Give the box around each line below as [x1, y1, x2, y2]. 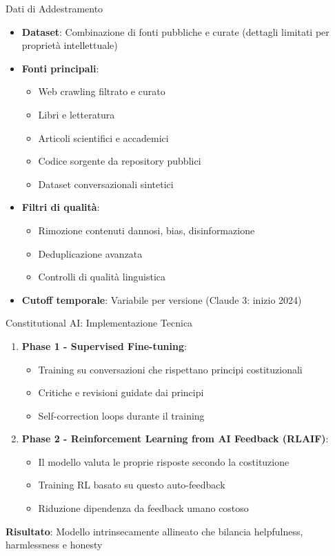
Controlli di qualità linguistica [38, 269, 166, 284]
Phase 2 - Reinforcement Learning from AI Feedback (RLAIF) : [21, 431, 329, 446]
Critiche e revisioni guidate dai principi [38, 385, 204, 400]
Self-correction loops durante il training [38, 408, 205, 422]
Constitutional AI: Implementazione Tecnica [6, 316, 193, 330]
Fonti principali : [21, 61, 99, 75]
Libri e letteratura [38, 107, 115, 121]
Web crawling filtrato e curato [38, 84, 165, 99]
